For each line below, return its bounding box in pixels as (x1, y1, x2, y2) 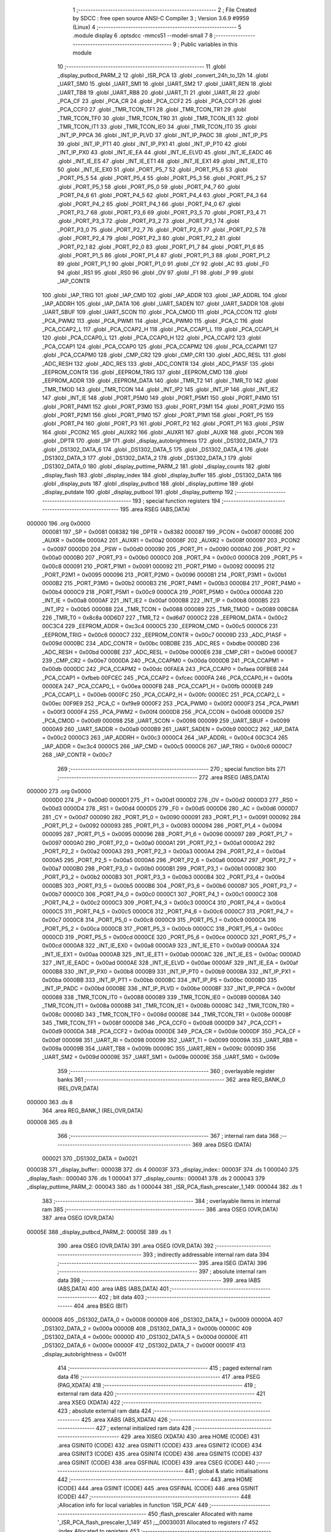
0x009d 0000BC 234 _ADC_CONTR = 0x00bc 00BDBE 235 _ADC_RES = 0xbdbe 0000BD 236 (42, 640, 280, 647)
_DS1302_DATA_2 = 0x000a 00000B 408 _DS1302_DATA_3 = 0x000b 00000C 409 (42, 1324, 252, 1332)
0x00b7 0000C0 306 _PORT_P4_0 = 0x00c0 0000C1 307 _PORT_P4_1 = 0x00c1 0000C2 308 (42, 890, 278, 898)
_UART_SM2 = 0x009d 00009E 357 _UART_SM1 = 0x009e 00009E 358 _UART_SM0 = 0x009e (42, 1053, 280, 1061)
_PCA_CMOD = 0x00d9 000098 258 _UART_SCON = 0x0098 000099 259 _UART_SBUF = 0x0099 (42, 717, 291, 724)
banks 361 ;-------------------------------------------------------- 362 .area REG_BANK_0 (57, 1076, 286, 1083)
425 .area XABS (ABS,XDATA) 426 (80, 1416, 168, 1423)
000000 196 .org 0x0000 (26, 520, 91, 527)
